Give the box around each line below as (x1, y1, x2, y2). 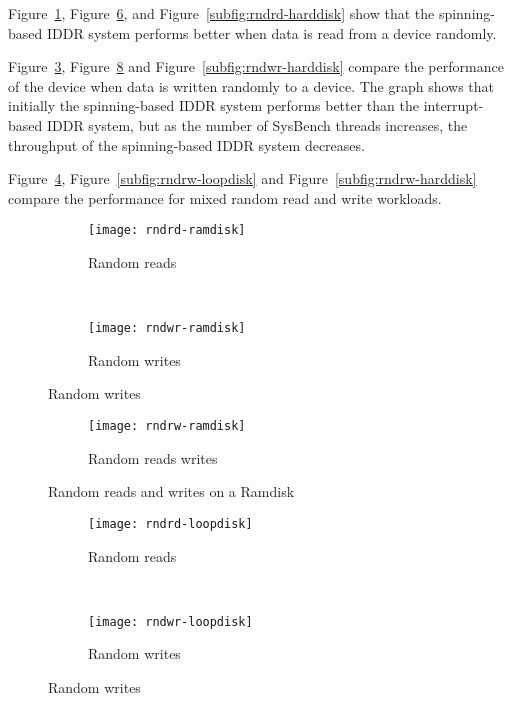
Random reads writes (88, 447, 218, 468)
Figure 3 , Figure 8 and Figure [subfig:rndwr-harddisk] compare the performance (8, 56, 504, 77)
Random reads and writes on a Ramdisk (48, 481, 295, 502)
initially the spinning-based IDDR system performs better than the (8, 95, 419, 116)
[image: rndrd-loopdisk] (88, 516, 253, 531)
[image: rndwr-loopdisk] (88, 614, 253, 629)
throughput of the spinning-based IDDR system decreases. (8, 134, 365, 155)
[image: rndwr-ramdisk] (88, 321, 246, 336)
